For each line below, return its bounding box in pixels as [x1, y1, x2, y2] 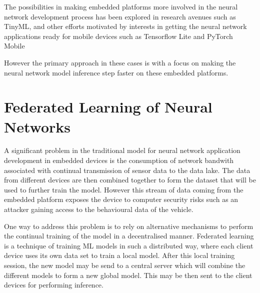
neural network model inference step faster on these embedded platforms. [4, 67, 228, 77]
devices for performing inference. [4, 279, 103, 290]
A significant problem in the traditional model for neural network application [4, 145, 240, 155]
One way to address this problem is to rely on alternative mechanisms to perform [4, 220, 253, 231]
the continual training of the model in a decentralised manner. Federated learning [4, 230, 254, 241]
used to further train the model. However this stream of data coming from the [4, 184, 243, 194]
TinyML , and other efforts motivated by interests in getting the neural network [4, 21, 247, 31]
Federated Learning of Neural [4, 96, 212, 117]
